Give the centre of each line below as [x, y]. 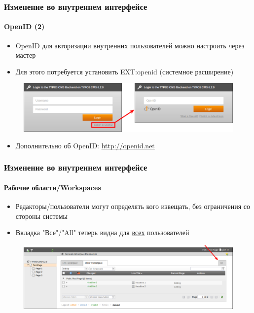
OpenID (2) [24, 26]
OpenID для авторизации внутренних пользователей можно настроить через [130, 45]
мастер [26, 55]
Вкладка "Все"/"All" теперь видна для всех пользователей [102, 232]
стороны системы [42, 216]
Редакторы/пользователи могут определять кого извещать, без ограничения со [133, 206]
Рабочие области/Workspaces [53, 187]
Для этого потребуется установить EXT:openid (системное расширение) [125, 71]
